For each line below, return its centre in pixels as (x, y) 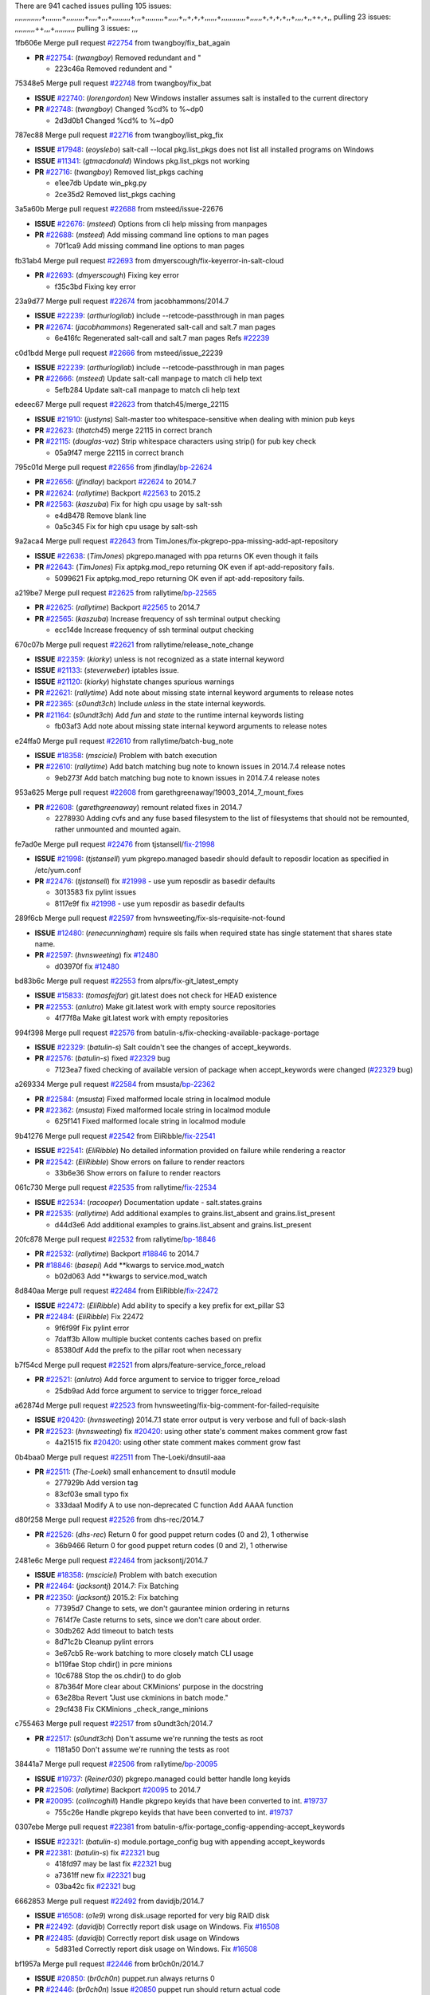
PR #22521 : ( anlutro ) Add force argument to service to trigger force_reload (157, 1380)
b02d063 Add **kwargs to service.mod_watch (131, 1276)
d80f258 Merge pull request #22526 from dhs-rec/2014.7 (109, 1519)
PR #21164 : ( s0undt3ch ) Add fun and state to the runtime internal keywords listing (169, 715)
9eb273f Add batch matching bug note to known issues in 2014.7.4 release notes (187, 777)
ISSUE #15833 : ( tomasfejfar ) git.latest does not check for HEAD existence (156, 996)
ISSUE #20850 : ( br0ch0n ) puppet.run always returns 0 (125, 1978)
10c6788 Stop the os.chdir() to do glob (118, 1675)
